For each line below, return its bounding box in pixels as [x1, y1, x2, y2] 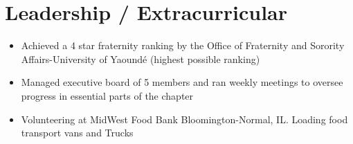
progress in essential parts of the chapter [21, 88, 194, 102]
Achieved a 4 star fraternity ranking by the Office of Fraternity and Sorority [21, 38, 345, 53]
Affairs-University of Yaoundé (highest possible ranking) [21, 51, 260, 66]
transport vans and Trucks [21, 125, 134, 140]
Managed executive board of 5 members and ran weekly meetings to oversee [21, 75, 343, 89]
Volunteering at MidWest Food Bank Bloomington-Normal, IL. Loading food [21, 111, 348, 126]
